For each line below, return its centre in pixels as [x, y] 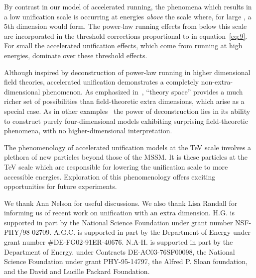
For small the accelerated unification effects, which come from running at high [123, 46]
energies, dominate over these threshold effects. [76, 55]
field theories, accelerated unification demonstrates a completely [102, 82]
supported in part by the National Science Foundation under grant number [119, 222]
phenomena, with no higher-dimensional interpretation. [88, 131]
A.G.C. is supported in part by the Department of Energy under [152, 232]
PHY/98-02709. [28, 232]
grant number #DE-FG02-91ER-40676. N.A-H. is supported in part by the [119, 242]
